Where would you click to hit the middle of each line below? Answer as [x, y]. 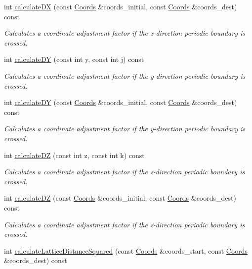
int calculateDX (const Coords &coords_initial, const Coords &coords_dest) [121, 6]
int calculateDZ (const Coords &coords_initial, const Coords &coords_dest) [120, 198]
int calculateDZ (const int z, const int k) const [74, 155]
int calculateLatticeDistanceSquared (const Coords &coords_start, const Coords [126, 250]
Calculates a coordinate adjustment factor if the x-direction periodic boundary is [125, 33]
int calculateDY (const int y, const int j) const [74, 59]
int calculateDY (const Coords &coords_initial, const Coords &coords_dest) [121, 102]
